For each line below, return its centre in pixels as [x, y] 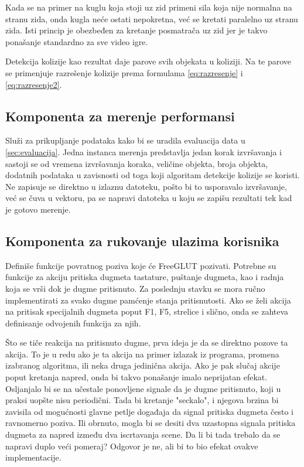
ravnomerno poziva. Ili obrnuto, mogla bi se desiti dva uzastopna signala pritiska [151, 423]
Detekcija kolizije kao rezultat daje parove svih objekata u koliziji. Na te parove [148, 61]
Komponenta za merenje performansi [120, 116]
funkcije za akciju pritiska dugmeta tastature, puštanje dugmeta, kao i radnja [145, 277]
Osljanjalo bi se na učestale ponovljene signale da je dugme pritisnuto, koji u [143, 388]
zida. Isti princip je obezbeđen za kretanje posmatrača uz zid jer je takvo [136, 30]
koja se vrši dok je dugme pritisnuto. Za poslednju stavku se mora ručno [135, 288]
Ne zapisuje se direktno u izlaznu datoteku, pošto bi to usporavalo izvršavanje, [146, 186]
